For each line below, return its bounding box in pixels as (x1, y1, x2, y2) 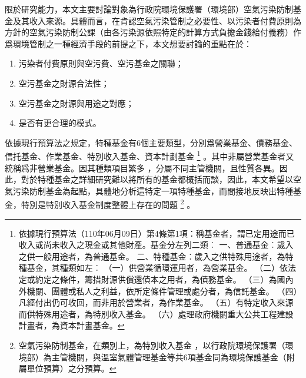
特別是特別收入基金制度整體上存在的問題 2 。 (21, 197, 195, 211)
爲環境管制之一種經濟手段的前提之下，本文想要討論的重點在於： (5, 37, 252, 49)
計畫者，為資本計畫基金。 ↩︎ (18, 319, 125, 331)
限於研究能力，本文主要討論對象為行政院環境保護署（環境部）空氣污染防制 (5, 3, 293, 15)
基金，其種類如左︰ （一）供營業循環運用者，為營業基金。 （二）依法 (26, 261, 297, 274)
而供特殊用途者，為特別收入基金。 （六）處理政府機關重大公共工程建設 (18, 307, 294, 320)
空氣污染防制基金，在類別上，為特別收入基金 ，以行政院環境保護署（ (18, 339, 285, 351)
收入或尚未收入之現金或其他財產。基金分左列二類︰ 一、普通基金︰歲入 (18, 238, 294, 251)
